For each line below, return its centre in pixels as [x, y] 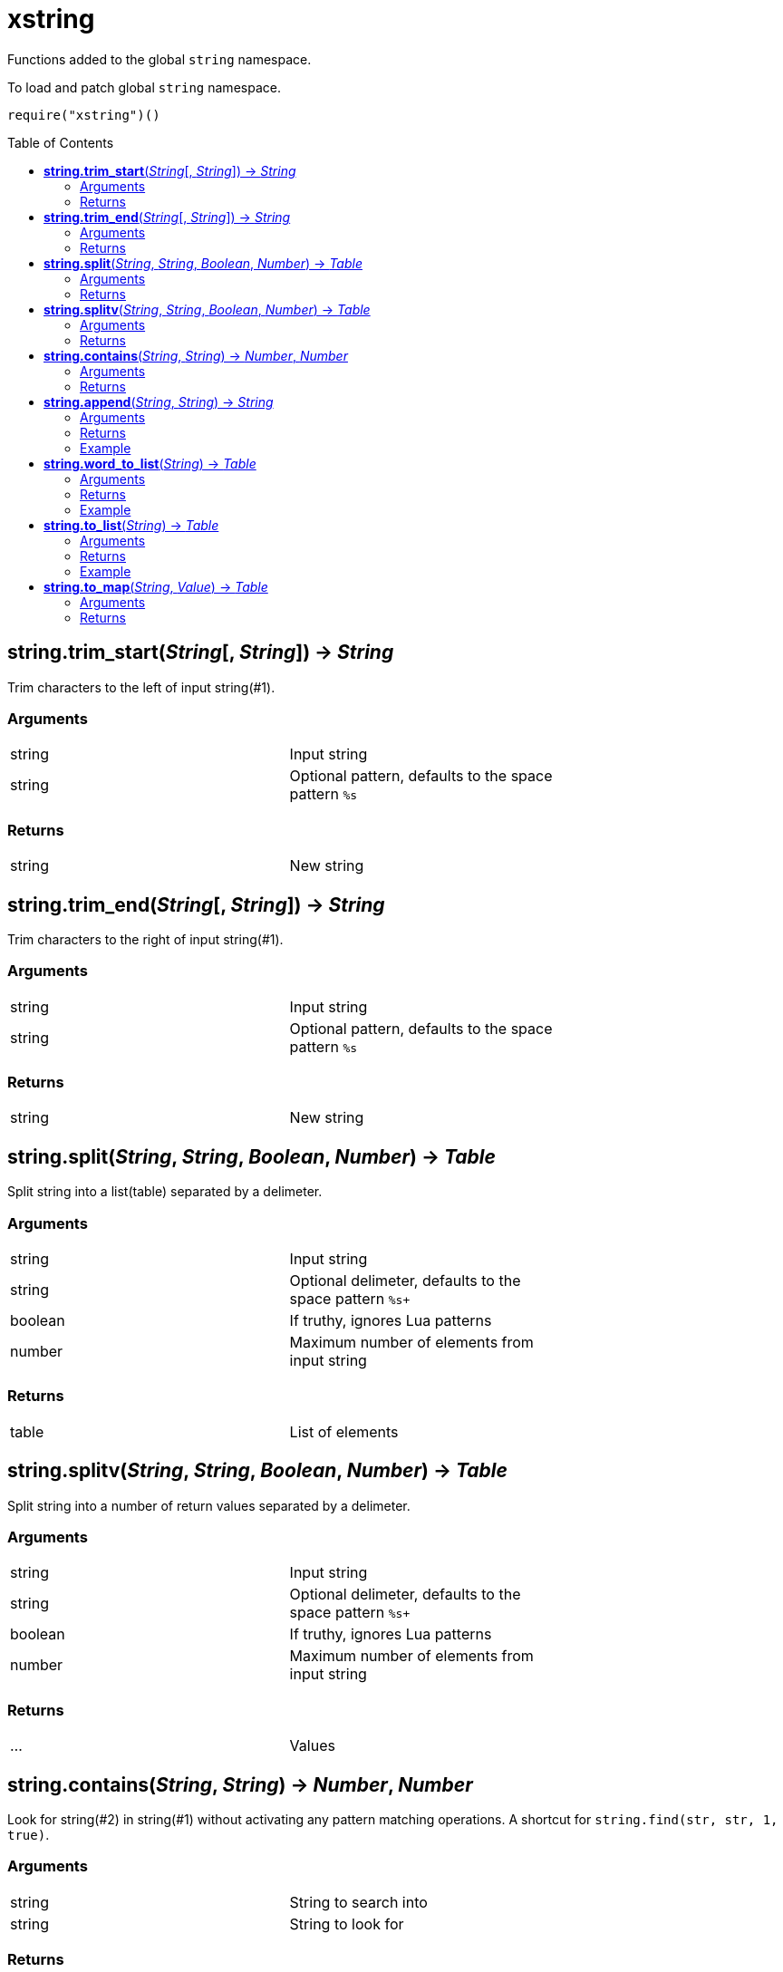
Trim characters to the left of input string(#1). [141, 687]
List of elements [344, 1431]
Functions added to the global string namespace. [159, 59]
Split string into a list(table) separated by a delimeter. [165, 1192]
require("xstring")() [84, 115]
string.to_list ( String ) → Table [131, 525]
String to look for [347, 1924]
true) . [29, 1834]
